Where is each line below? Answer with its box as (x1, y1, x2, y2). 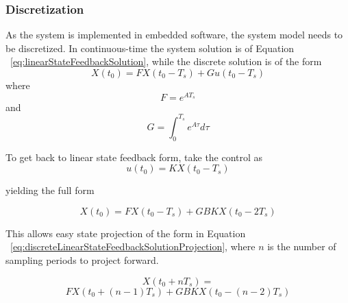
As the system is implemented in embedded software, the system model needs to (5, 27, 343, 42)
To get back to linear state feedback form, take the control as (5, 149, 263, 164)
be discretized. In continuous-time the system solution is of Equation (5, 40, 295, 55)
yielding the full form (5, 183, 95, 197)
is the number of (267, 239, 336, 254)
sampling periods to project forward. (5, 252, 159, 267)
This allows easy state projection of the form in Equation (5, 226, 246, 240)
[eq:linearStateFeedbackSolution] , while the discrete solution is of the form (10, 54, 322, 69)
